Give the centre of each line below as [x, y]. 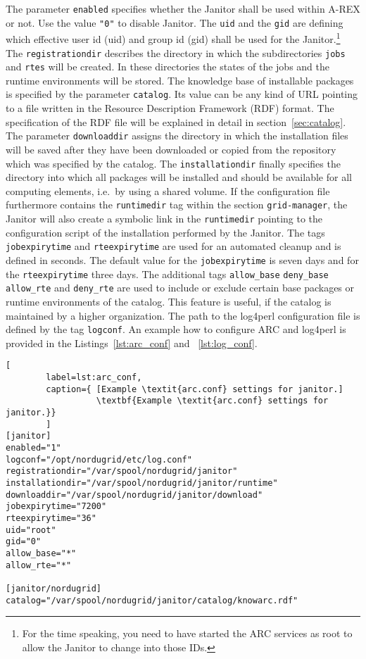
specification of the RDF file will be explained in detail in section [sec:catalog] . [176, 121]
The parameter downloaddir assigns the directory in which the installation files [177, 136]
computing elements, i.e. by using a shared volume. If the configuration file [168, 190]
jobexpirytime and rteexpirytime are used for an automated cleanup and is [173, 246]
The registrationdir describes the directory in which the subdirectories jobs [176, 52]
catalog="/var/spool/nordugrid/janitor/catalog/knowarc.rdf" [152, 600]
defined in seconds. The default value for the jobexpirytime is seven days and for [182, 259]
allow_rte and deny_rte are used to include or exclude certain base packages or [180, 288]
